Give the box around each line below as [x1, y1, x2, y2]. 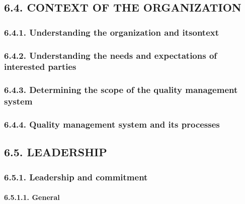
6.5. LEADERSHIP [4, 144, 107, 160]
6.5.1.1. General [4, 192, 60, 202]
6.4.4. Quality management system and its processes [4, 118, 220, 131]
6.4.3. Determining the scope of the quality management [4, 83, 238, 96]
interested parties [4, 60, 76, 73]
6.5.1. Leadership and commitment [4, 170, 148, 183]
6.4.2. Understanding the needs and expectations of [4, 49, 217, 61]
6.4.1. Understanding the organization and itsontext [4, 26, 219, 38]
